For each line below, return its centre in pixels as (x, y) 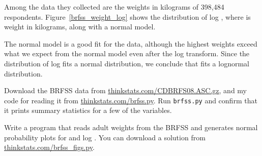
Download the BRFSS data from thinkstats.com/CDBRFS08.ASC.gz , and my (126, 90)
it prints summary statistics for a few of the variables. (88, 110)
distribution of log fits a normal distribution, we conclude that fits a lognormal (127, 63)
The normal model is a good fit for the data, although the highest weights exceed (131, 43)
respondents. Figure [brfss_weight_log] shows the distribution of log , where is (127, 16)
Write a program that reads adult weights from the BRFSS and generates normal (131, 127)
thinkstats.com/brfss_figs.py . (49, 147)
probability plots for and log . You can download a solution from (105, 137)
